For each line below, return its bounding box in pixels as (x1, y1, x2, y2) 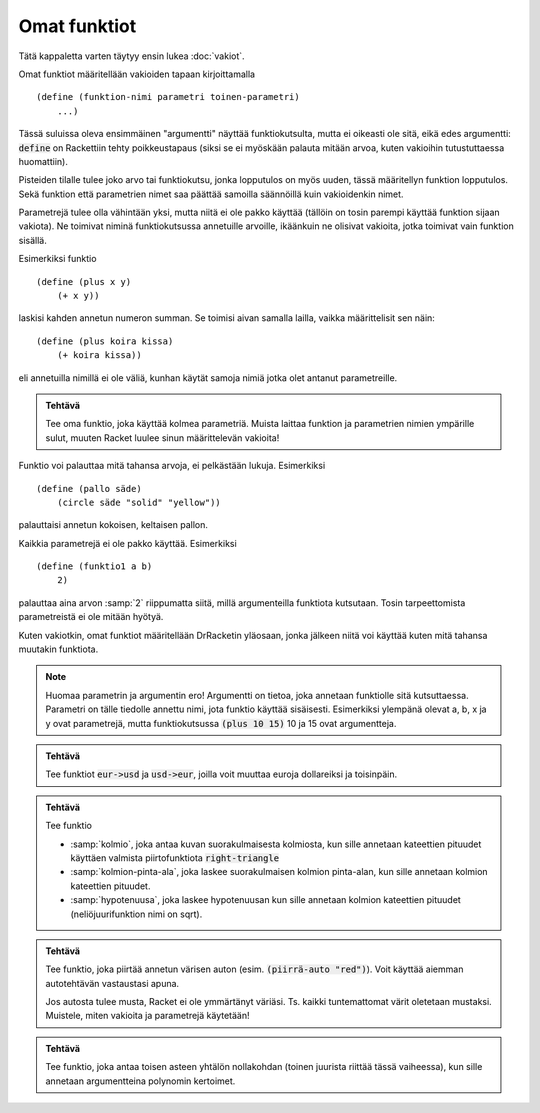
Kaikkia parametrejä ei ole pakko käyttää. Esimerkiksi (18, 537, 237, 549)
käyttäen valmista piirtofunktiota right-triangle (70, 851, 280, 864)
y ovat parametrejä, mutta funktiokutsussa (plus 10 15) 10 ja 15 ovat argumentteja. (45, 717, 397, 729)
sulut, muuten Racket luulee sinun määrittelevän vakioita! (45, 431, 280, 444)
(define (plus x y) (36, 276, 132, 287)
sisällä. (18, 234, 47, 246)
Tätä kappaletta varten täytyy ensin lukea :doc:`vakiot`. (18, 50, 245, 62)
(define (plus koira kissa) (36, 335, 174, 347)
